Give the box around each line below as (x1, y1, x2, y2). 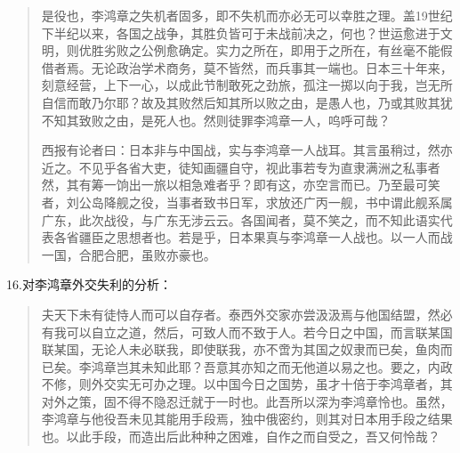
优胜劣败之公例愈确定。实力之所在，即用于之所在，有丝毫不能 (78, 41, 440, 60)
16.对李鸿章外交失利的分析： (6, 275, 172, 294)
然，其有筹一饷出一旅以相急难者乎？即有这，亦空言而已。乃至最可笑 (41, 175, 440, 194)
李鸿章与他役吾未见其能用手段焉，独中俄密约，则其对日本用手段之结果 (41, 409, 453, 428)
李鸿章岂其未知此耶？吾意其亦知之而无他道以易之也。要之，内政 (78, 357, 453, 376)
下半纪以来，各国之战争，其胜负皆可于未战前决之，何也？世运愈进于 (41, 23, 440, 42)
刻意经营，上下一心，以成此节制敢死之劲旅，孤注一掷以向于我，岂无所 (41, 76, 453, 94)
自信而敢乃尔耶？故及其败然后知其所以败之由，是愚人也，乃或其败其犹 (41, 93, 453, 111)
